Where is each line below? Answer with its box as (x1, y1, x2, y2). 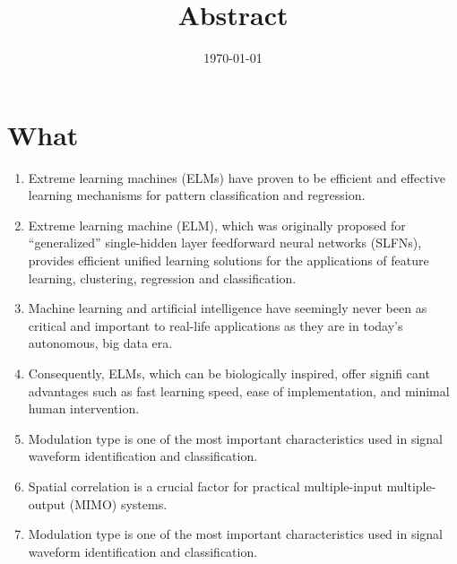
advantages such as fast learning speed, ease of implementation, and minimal (28, 381, 450, 400)
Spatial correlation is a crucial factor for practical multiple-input (28, 476, 383, 495)
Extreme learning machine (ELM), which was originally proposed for (28, 215, 406, 234)
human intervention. (28, 399, 140, 418)
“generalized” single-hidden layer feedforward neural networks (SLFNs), (28, 233, 422, 252)
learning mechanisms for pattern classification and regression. (28, 186, 366, 204)
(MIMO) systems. (69, 494, 168, 513)
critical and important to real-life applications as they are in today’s (28, 316, 403, 334)
